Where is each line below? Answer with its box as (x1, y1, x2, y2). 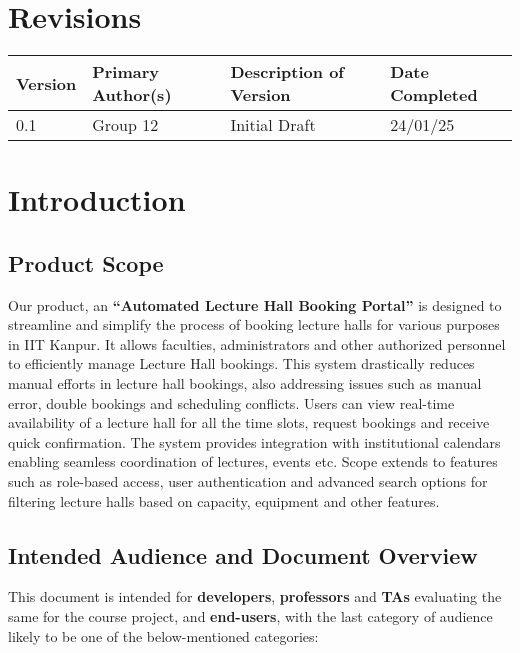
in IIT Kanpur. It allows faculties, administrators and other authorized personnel (8, 333, 506, 354)
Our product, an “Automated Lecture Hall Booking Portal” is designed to (8, 294, 502, 315)
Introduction (8, 179, 186, 220)
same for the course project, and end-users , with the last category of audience (8, 606, 493, 627)
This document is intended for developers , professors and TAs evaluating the (8, 586, 502, 607)
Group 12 (92, 113, 159, 137)
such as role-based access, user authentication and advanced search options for (8, 471, 488, 492)
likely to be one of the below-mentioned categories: (8, 625, 319, 646)
